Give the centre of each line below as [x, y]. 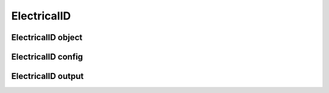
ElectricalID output [48, 76]
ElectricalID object [47, 37]
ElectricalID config [47, 57]
